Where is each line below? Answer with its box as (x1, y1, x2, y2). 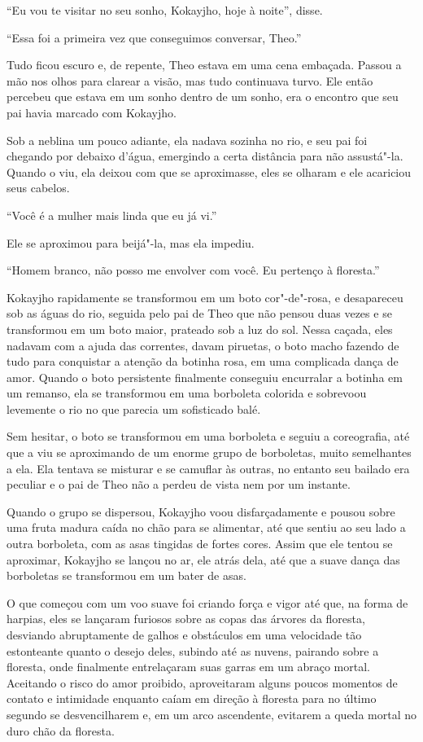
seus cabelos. (7, 179, 70, 196)
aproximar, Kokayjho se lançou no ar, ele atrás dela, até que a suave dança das (7, 551, 400, 568)
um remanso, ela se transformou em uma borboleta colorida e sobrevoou (7, 384, 367, 402)
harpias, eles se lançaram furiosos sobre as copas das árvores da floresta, (7, 610, 365, 627)
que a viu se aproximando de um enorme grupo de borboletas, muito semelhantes (7, 444, 412, 461)
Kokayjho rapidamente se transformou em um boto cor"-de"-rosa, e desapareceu (7, 288, 403, 305)
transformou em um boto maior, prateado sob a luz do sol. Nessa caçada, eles (7, 320, 393, 337)
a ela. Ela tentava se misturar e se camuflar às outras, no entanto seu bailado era (7, 459, 410, 476)
